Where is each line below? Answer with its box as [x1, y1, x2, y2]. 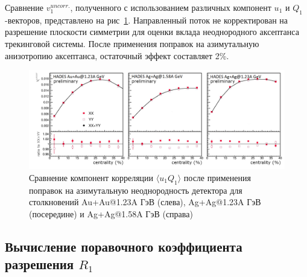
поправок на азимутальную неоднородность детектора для [29, 183, 242, 196]
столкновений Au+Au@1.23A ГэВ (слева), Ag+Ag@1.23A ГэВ [29, 196, 261, 208]
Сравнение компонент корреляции [29, 171, 154, 183]
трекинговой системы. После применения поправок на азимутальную [5, 37, 259, 49]
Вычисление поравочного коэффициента [5, 237, 242, 255]
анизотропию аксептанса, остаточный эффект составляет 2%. [5, 49, 229, 62]
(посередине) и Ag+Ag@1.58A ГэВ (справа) [29, 207, 193, 220]
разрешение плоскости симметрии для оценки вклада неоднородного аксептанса [5, 25, 299, 38]
